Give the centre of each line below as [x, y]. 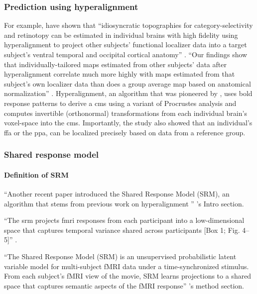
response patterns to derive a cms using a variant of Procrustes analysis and [120, 103]
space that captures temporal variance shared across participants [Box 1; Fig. [122, 230]
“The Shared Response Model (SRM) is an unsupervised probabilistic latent [120, 256]
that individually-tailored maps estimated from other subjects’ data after [115, 64]
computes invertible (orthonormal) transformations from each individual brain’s [126, 113]
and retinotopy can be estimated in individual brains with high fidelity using [121, 35]
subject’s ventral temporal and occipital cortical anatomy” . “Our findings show [126, 54]
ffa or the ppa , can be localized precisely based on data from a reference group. [125, 132]
